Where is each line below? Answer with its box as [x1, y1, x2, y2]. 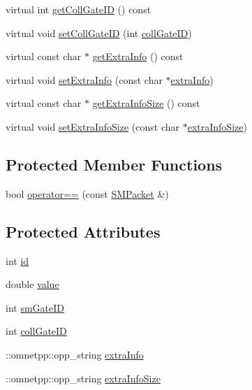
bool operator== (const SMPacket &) [6, 186, 169, 201]
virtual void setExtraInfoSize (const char [6, 119, 180, 133]
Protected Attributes [6, 220, 161, 242]
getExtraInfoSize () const [92, 96, 200, 110]
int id [6, 253, 29, 268]
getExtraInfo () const [92, 49, 184, 64]
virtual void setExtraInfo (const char [6, 72, 163, 87]
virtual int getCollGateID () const [6, 2, 151, 16]
